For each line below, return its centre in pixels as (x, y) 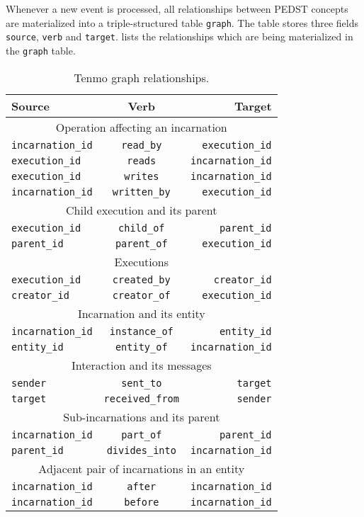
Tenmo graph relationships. (142, 77)
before (142, 502)
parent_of (141, 243)
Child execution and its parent (142, 210)
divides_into (141, 450)
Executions (141, 261)
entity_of (141, 347)
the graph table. (41, 50)
